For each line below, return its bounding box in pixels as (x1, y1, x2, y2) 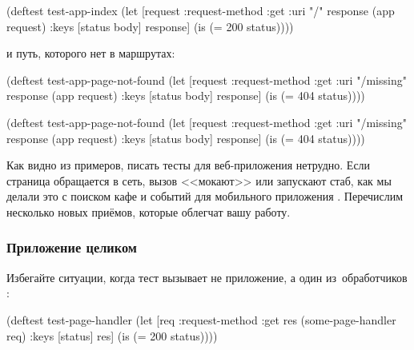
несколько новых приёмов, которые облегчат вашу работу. (6, 203, 291, 220)
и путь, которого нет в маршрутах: (6, 45, 175, 62)
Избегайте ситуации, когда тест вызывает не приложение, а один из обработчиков (6, 268, 408, 285)
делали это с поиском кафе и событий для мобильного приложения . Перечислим (6, 188, 404, 205)
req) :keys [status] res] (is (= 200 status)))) (6, 327, 218, 344)
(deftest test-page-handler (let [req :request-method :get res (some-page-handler (6, 311, 396, 328)
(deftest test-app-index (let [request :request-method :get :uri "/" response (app (6, 2, 395, 18)
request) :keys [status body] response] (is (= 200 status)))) (6, 18, 294, 34)
